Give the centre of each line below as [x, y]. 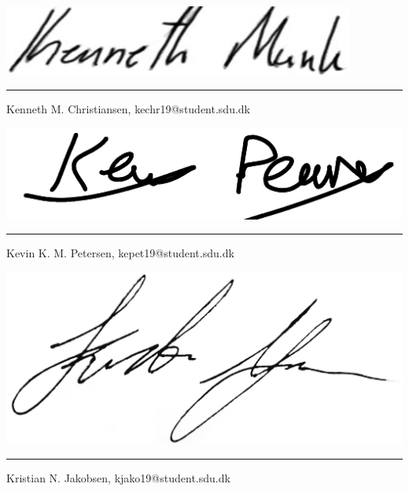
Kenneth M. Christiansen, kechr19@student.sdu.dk [128, 108]
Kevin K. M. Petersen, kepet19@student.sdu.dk [120, 253]
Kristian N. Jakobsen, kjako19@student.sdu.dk [118, 477]
